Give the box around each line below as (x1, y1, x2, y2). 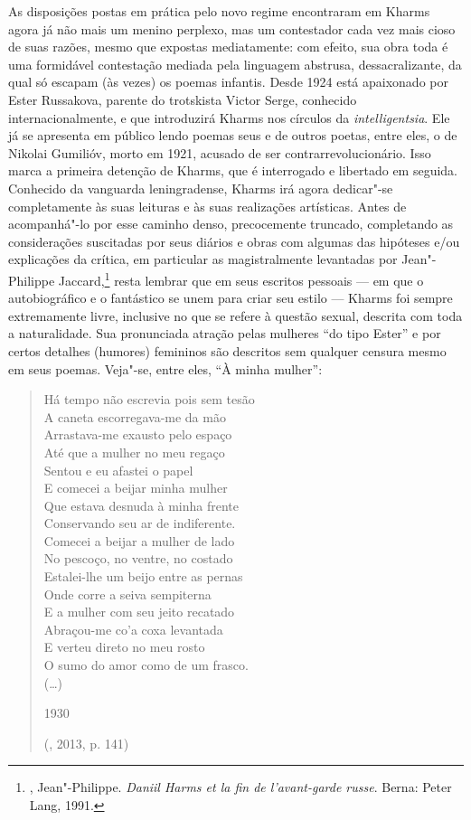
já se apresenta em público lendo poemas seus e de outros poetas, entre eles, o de (8, 126, 457, 145)
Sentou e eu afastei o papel (43, 460, 193, 479)
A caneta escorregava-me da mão (43, 407, 226, 426)
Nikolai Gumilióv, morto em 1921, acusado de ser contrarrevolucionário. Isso (8, 143, 431, 162)
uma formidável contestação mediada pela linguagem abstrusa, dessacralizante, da (8, 54, 462, 73)
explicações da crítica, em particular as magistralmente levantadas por (8, 250, 398, 269)
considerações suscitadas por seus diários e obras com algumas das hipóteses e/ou (8, 231, 460, 250)
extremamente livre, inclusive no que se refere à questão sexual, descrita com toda (8, 306, 463, 325)
